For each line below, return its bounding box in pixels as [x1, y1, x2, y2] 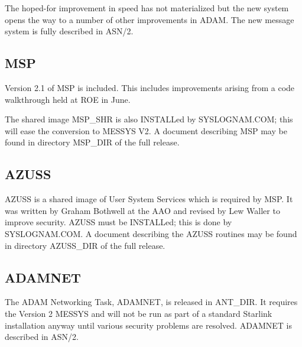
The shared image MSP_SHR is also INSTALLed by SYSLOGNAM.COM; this [5, 113, 293, 125]
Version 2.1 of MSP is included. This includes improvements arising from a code [5, 81, 295, 93]
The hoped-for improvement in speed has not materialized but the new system [5, 2, 289, 14]
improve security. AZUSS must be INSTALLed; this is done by [5, 216, 232, 228]
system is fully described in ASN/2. [5, 25, 134, 37]
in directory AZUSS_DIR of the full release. [5, 239, 165, 251]
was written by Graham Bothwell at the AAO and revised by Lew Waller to [5, 204, 280, 216]
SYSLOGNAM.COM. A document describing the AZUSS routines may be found [5, 227, 297, 239]
